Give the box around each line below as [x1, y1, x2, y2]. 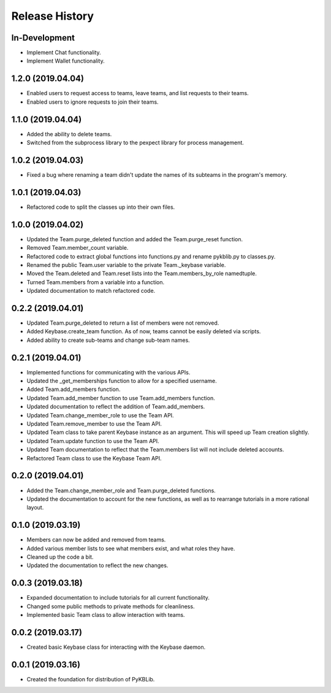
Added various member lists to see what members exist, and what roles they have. [26, 544, 235, 552]
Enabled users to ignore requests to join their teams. [26, 98, 159, 106]
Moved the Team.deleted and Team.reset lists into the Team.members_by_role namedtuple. [26, 270, 257, 277]
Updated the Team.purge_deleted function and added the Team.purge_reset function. [26, 235, 243, 242]
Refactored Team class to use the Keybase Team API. [26, 454, 162, 462]
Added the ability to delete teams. [26, 130, 112, 137]
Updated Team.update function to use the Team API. [26, 437, 159, 444]
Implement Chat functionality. [26, 49, 101, 56]
